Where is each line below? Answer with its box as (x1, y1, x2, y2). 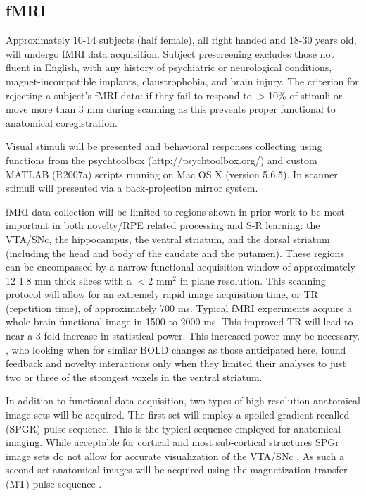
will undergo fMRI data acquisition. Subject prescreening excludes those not (6, 46, 334, 61)
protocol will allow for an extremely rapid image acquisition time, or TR (6, 287, 318, 302)
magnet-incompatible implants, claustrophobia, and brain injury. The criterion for (6, 73, 359, 88)
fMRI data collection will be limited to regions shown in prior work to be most (6, 204, 346, 218)
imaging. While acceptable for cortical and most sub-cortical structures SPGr (6, 435, 339, 449)
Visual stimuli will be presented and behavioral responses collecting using (6, 139, 322, 154)
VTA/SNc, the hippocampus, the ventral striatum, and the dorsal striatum (6, 231, 330, 246)
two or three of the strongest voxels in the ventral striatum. (6, 369, 263, 384)
